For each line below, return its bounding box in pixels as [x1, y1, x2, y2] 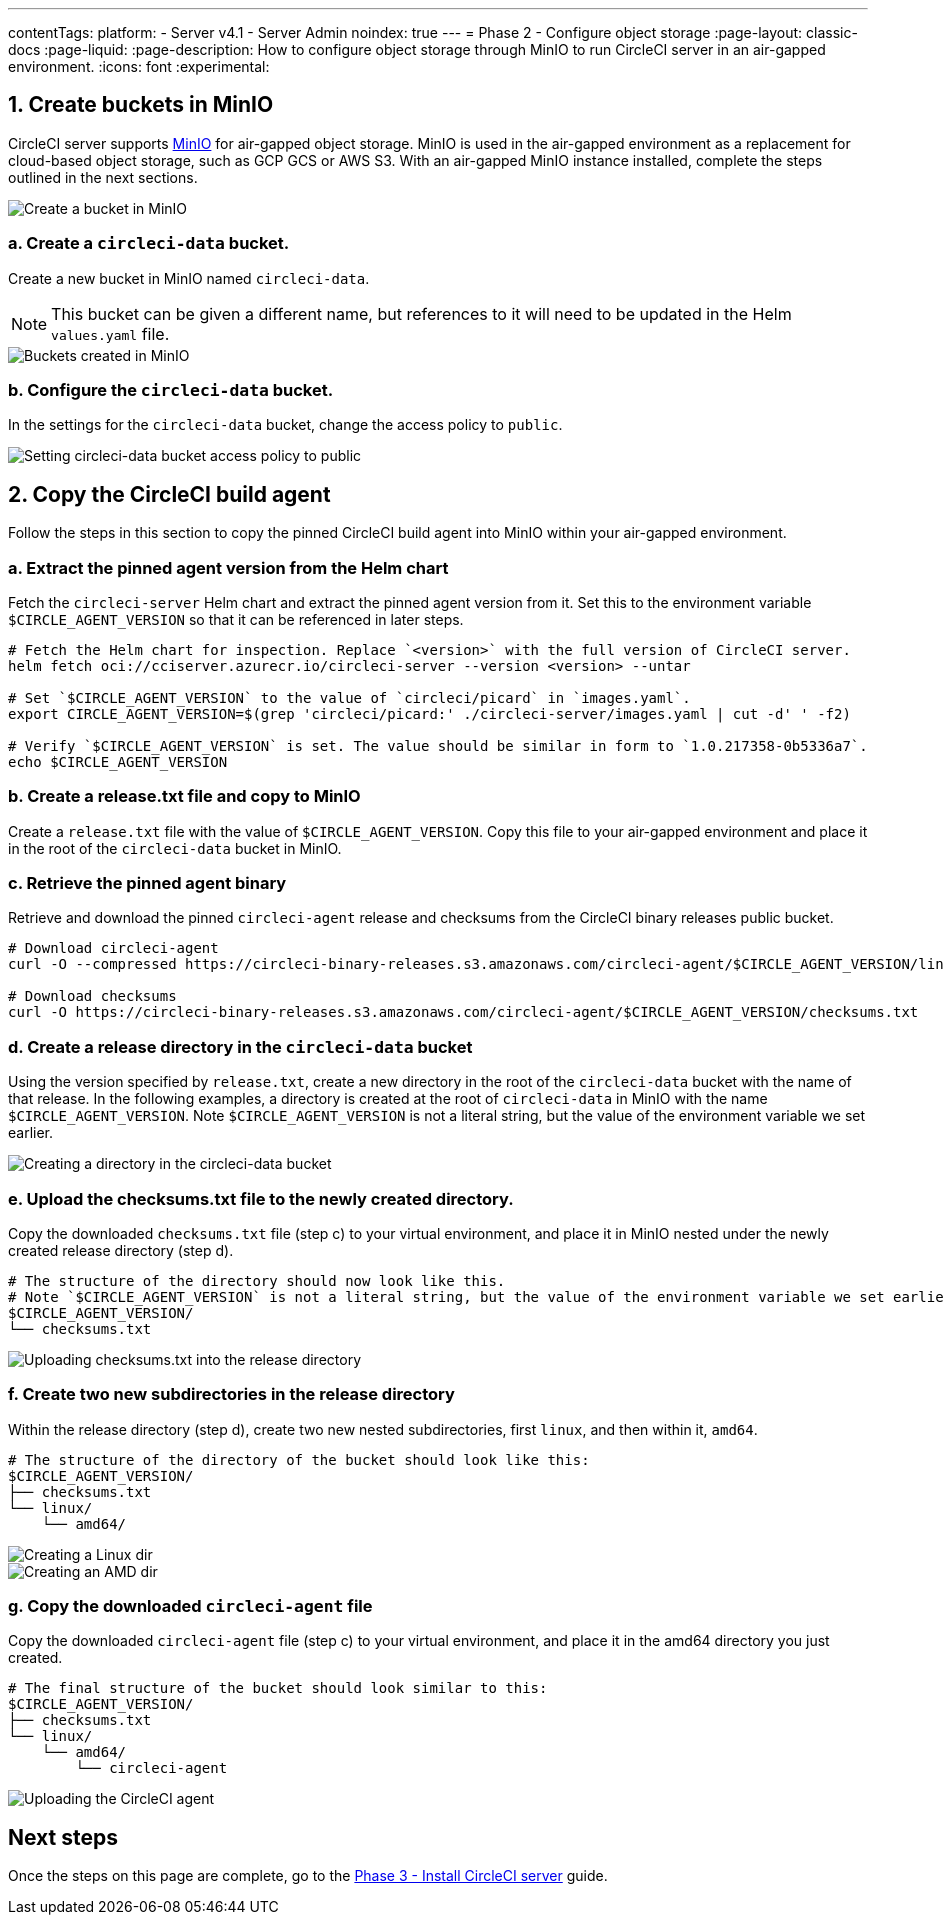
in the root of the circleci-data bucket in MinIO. [8, 839, 342, 857]
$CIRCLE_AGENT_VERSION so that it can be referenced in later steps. [8, 610, 464, 628]
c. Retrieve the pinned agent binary [8, 873, 287, 894]
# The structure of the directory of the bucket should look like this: [8, 1451, 590, 1468]
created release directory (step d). [8, 1241, 234, 1259]
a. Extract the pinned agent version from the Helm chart [8, 557, 449, 578]
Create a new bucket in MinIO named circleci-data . [8, 269, 370, 287]
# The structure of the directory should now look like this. [8, 1272, 506, 1289]
